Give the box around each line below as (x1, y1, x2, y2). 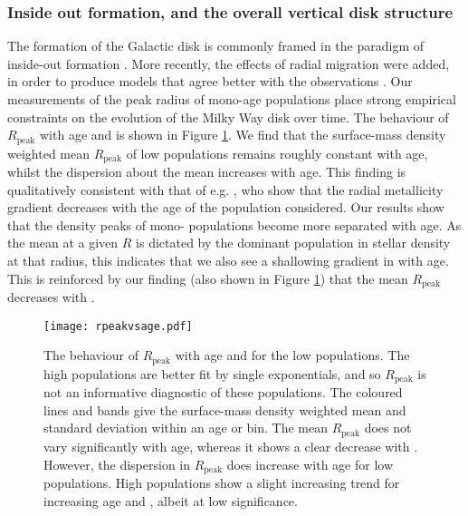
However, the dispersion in (43, 454, 191, 473)
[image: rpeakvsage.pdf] (43, 319, 193, 333)
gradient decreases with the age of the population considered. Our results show (7, 198, 444, 217)
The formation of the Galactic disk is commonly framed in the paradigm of (7, 36, 425, 55)
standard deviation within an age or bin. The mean (43, 418, 329, 437)
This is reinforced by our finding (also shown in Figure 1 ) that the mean (7, 268, 408, 287)
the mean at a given (7, 233, 119, 252)
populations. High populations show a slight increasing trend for (43, 472, 400, 492)
